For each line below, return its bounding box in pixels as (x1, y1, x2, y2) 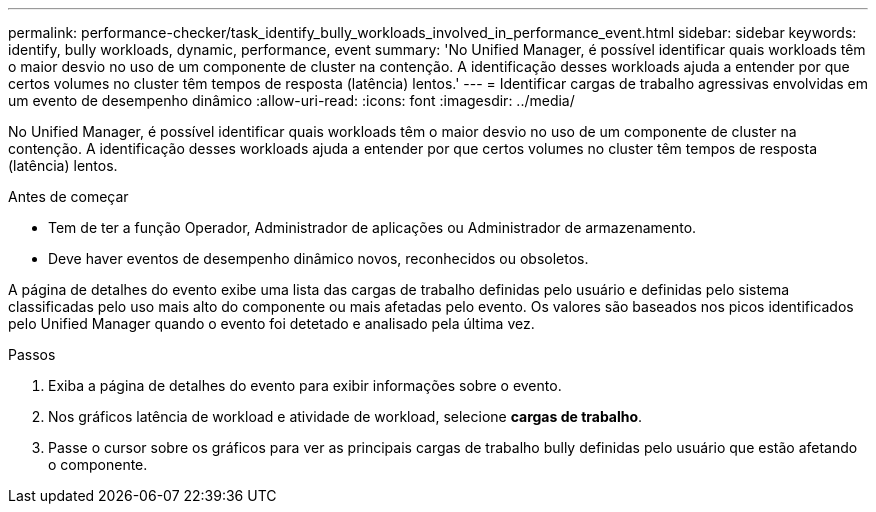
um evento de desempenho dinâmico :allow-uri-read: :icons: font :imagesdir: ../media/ (8, 92, 575, 109)
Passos (8, 346, 56, 363)
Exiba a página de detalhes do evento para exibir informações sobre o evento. (48, 377, 562, 394)
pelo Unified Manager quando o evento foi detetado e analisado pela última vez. (8, 315, 535, 332)
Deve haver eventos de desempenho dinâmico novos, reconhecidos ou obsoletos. (48, 250, 589, 267)
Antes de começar (8, 188, 129, 205)
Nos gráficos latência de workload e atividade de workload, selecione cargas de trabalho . (48, 408, 643, 425)
